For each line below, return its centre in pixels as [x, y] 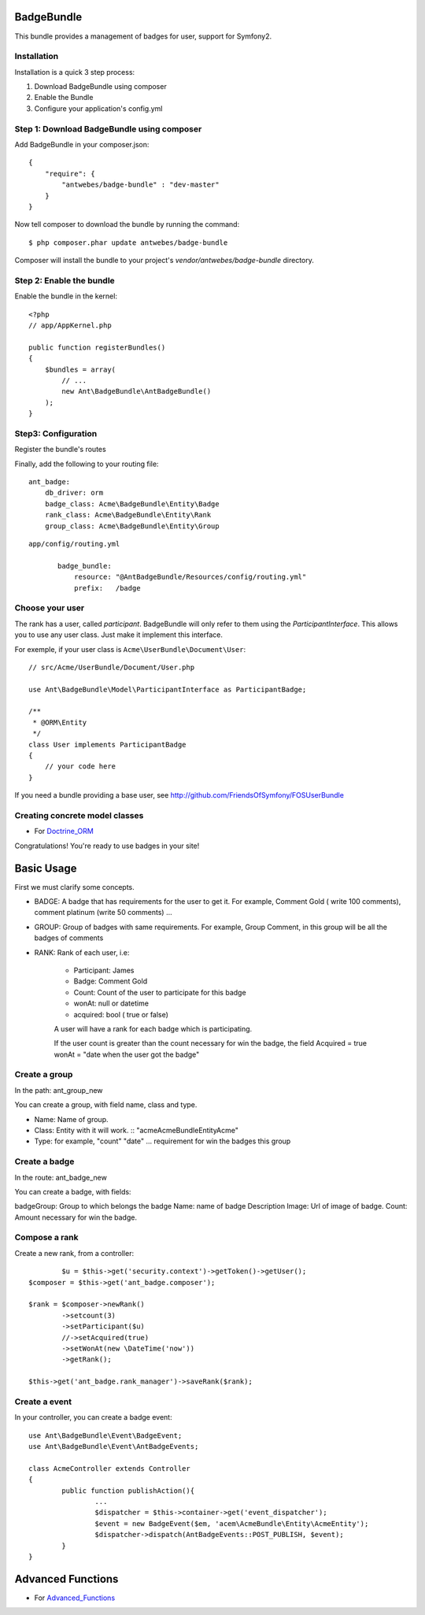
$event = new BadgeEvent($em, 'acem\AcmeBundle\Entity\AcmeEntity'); [232, 1523]
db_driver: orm [74, 493]
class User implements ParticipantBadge [107, 745]
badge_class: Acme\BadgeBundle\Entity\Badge [132, 504]
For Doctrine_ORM [64, 832]
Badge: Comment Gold [111, 981]
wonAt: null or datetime [111, 1003]
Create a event [43, 1402]
